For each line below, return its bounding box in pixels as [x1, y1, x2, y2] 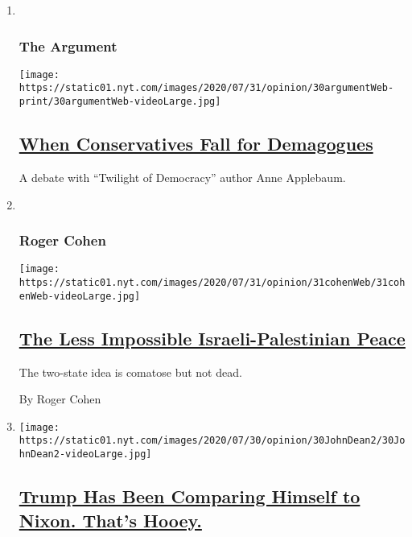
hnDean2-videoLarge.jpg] [19, 448, 152, 461]
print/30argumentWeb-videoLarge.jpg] [19, 96, 221, 108]
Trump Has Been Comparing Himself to [19, 484, 360, 509]
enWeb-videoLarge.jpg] [19, 290, 141, 302]
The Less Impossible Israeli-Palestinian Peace [19, 325, 406, 350]
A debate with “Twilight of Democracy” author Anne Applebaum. [19, 168, 346, 185]
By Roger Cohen [19, 390, 101, 407]
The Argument [19, 35, 117, 56]
